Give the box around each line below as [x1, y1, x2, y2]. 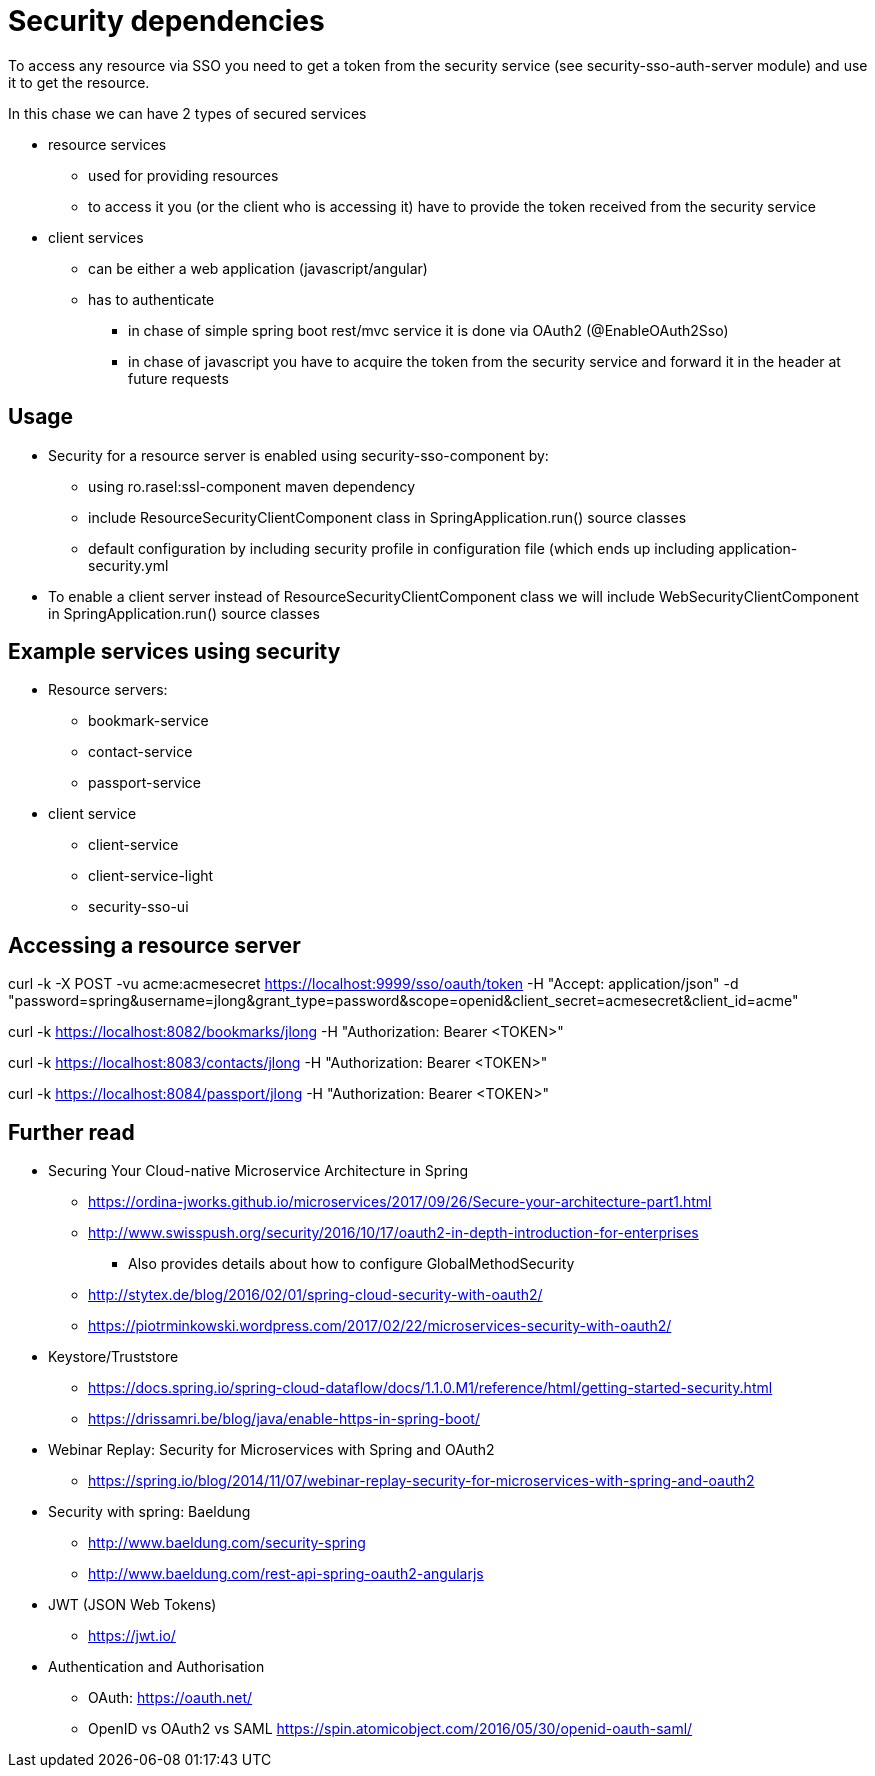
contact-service [88, 743, 193, 761]
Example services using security [8, 639, 341, 665]
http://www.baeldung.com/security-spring [88, 1534, 366, 1552]
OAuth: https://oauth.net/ [88, 1689, 253, 1707]
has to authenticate [88, 290, 215, 308]
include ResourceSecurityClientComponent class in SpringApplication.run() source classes [88, 508, 687, 526]
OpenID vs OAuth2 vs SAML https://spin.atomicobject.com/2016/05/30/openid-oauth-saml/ [88, 1720, 693, 1738]
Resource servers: [48, 681, 168, 699]
